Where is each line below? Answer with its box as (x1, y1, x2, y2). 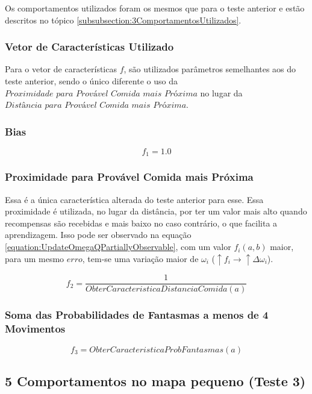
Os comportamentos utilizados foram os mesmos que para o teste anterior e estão (5, 2, 305, 14)
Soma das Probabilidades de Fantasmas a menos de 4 (5, 307, 269, 322)
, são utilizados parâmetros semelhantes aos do (123, 63, 296, 75)
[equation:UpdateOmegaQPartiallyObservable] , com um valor (5, 240, 231, 253)
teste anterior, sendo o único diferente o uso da (5, 75, 178, 87)
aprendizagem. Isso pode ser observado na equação (5, 228, 192, 241)
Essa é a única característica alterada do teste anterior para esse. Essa (5, 193, 264, 205)
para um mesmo (5, 252, 64, 264)
